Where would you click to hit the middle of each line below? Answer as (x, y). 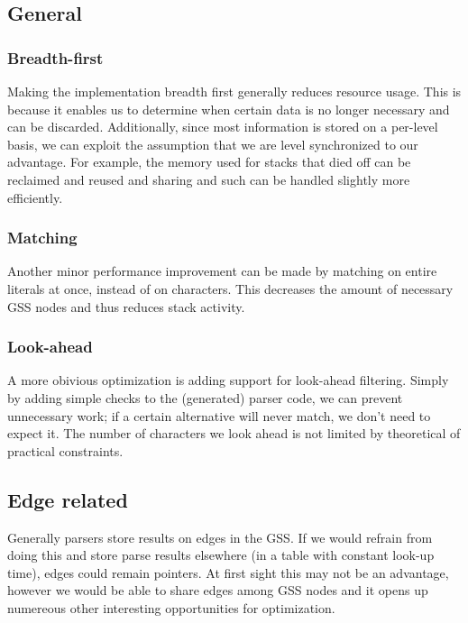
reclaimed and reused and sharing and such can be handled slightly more (209, 179)
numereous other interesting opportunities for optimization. (171, 607)
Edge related (68, 499)
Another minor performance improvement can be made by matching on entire (222, 271)
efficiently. (35, 197)
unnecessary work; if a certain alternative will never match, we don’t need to (219, 415)
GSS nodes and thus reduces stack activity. (126, 306)
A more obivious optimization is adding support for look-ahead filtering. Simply (228, 380)
